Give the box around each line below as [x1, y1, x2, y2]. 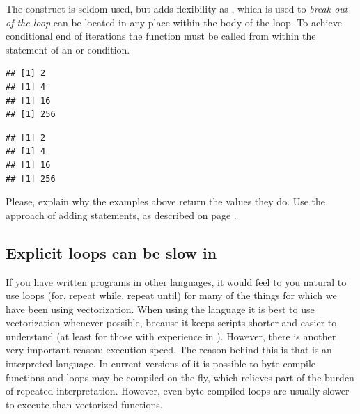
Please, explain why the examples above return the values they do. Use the [6, 194, 326, 209]
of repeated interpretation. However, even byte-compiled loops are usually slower [6, 383, 350, 398]
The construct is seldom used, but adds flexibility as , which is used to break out [6, 1, 348, 15]
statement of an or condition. [6, 42, 130, 56]
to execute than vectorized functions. [6, 397, 163, 411]
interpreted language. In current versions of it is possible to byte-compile [6, 356, 316, 371]
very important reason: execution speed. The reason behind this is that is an [6, 342, 332, 357]
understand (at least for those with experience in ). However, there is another [6, 328, 336, 343]
